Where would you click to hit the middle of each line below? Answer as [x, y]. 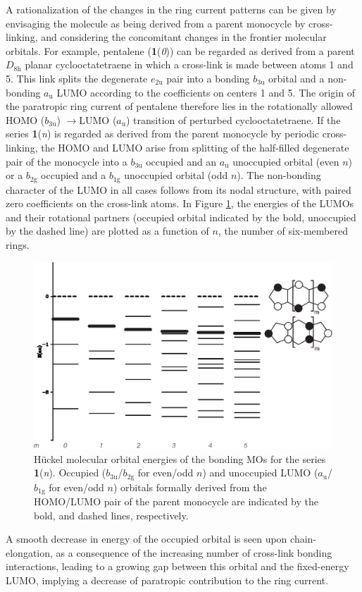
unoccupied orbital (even [286, 161]
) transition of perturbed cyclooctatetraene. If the [233, 119]
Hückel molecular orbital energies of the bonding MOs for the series [180, 458]
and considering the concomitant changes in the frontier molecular [184, 37]
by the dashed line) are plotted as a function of [107, 231]
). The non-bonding [279, 175]
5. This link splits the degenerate [77, 78]
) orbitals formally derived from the [190, 487]
